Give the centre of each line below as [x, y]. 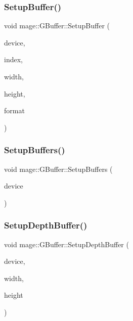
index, [13, 59]
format [14, 110]
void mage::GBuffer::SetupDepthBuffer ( [66, 244]
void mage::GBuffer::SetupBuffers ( [58, 169]
